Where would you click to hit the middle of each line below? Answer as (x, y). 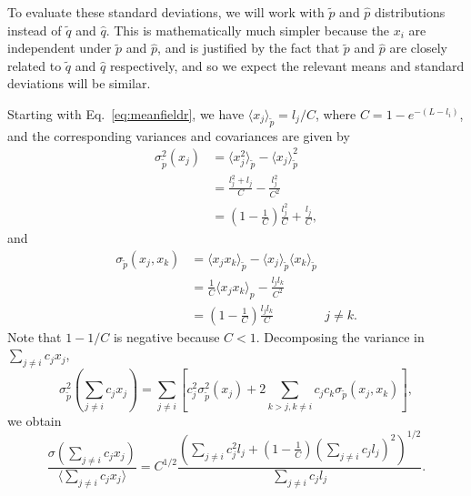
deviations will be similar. (79, 83)
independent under (60, 48)
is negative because (166, 336)
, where (336, 113)
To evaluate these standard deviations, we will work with (166, 12)
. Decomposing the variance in (340, 336)
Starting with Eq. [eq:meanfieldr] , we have (126, 113)
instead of (35, 30)
